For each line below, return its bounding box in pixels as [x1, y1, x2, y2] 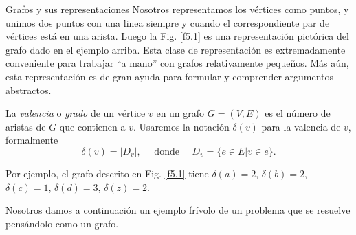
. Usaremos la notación [133, 119, 230, 133]
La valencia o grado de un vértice [5, 106, 146, 120]
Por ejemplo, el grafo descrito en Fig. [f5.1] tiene [5, 166, 209, 180]
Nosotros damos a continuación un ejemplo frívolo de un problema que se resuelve [5, 203, 351, 217]
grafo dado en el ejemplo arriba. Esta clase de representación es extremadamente [5, 42, 346, 56]
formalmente [5, 133, 58, 147]
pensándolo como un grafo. [5, 216, 119, 230]
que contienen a [59, 119, 126, 133]
